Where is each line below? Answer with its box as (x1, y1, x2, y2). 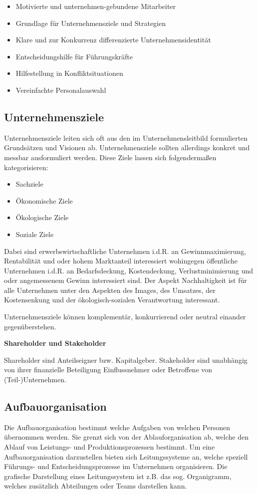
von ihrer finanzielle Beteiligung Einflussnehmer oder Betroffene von (4, 364, 213, 375)
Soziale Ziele (15, 229, 54, 239)
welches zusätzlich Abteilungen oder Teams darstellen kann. (4, 481, 187, 491)
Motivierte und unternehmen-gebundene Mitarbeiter (15, 1, 176, 11)
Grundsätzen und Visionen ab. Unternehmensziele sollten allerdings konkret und (4, 142, 250, 153)
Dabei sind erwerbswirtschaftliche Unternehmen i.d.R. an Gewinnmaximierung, (4, 246, 247, 256)
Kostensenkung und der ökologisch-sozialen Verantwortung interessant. (4, 294, 220, 305)
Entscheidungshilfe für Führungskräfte (15, 51, 133, 61)
